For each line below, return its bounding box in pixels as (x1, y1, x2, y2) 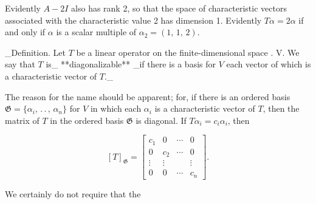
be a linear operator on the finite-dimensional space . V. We (76, 46, 300, 58)
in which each (90, 102, 142, 115)
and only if (5, 25, 46, 38)
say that (5, 58, 35, 70)
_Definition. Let (5, 46, 66, 58)
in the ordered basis (50, 114, 124, 126)
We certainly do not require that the (5, 187, 141, 200)
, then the (263, 102, 300, 115)
